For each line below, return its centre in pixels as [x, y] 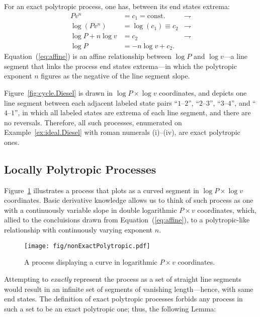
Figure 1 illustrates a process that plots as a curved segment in [102, 190]
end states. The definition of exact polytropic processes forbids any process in [123, 299]
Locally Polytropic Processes [80, 169]
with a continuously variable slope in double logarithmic [91, 210]
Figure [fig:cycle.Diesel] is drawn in [59, 92]
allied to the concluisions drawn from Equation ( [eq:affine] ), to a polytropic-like [127, 220]
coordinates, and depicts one [203, 92]
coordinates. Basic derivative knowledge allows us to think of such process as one [129, 200]
